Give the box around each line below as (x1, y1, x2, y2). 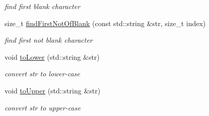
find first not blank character (5, 35, 93, 45)
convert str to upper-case (5, 102, 81, 112)
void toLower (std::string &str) (5, 51, 100, 62)
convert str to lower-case (5, 68, 80, 79)
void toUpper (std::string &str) (5, 85, 101, 95)
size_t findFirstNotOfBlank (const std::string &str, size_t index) (5, 18, 206, 28)
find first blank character (5, 1, 81, 11)
